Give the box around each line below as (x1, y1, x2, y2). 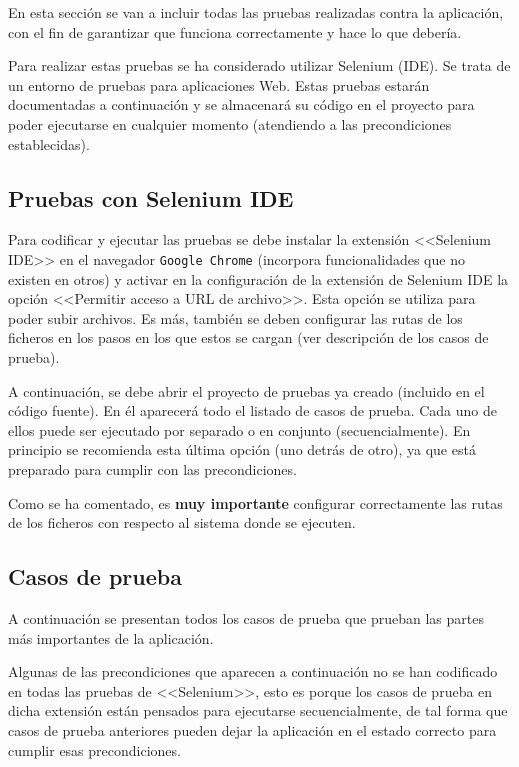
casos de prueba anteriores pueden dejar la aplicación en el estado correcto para (8, 719, 497, 740)
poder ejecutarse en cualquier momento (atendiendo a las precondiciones (8, 113, 452, 134)
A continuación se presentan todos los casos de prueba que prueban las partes (8, 607, 484, 628)
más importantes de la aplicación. (8, 627, 214, 648)
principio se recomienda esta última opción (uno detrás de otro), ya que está (8, 439, 476, 460)
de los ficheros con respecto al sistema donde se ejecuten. (8, 512, 356, 533)
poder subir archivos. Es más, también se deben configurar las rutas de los (8, 307, 463, 328)
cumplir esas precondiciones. (8, 739, 181, 760)
